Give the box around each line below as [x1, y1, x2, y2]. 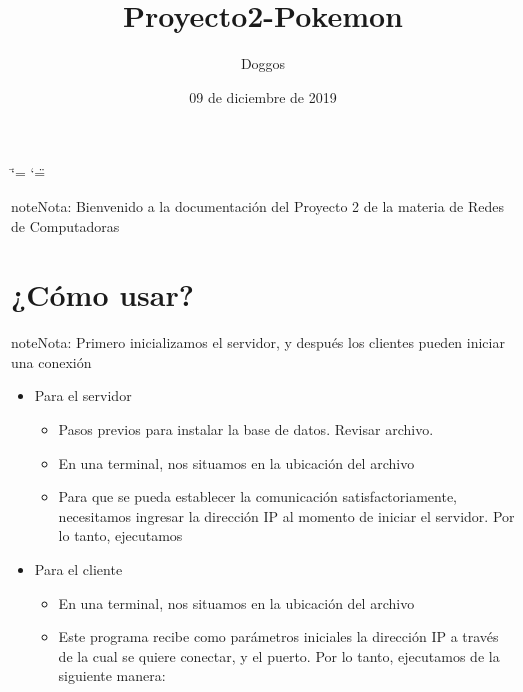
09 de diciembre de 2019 [189, 86, 337, 107]
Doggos [240, 53, 286, 74]
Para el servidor [34, 385, 132, 406]
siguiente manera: [58, 665, 166, 686]
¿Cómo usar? [11, 274, 194, 315]
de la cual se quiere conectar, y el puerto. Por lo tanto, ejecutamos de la [58, 645, 500, 666]
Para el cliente [34, 558, 123, 579]
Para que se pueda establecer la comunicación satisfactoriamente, [58, 486, 458, 507]
